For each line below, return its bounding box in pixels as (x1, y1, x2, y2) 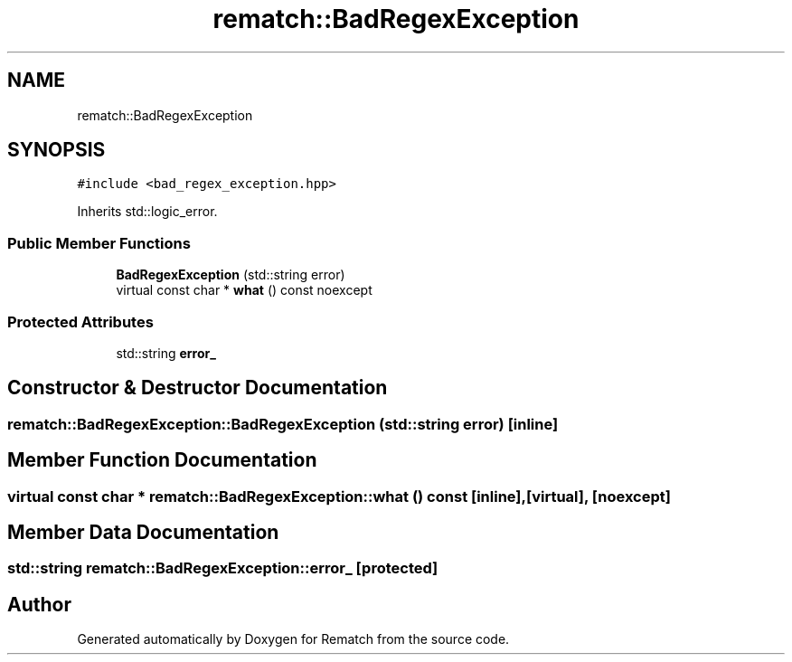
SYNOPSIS (7, 138, 106, 162)
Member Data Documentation (7, 521, 279, 544)
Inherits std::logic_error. (77, 203, 218, 220)
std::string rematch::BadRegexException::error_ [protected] (7, 559, 438, 578)
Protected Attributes (7, 312, 154, 331)
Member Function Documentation (7, 449, 317, 472)
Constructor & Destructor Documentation (7, 376, 388, 400)
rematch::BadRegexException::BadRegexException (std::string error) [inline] (7, 414, 559, 433)
